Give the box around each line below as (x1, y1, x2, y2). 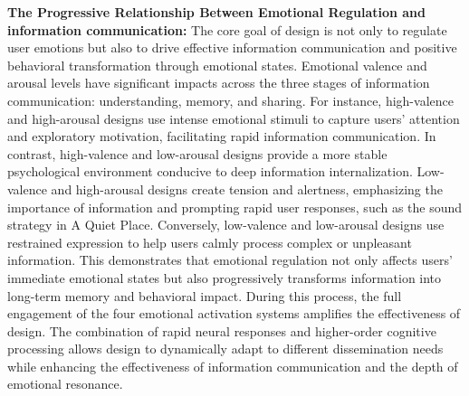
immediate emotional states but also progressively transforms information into (7, 268, 442, 287)
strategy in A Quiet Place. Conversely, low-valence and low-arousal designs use (7, 215, 445, 234)
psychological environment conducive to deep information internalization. (7, 162, 413, 181)
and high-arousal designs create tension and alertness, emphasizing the (51, 179, 443, 198)
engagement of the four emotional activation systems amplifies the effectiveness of (7, 304, 461, 323)
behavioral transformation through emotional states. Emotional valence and (7, 55, 427, 74)
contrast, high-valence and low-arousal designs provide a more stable (7, 144, 388, 163)
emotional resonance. (7, 374, 123, 393)
